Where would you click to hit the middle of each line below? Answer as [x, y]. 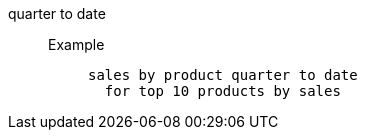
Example [76, 44]
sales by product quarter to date [223, 75]
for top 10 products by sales [222, 91]
